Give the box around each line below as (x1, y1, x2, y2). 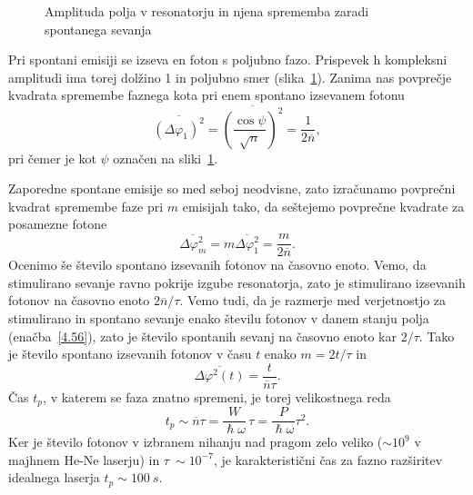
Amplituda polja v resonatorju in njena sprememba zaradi (45, 2, 369, 20)
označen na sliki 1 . (113, 148, 218, 167)
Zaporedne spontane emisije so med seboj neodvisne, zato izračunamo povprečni (8, 179, 456, 198)
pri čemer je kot (8, 148, 96, 167)
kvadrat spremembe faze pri (8, 196, 164, 215)
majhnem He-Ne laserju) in (8, 450, 160, 469)
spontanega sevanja (45, 19, 152, 38)
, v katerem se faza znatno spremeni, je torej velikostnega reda (43, 387, 391, 406)
